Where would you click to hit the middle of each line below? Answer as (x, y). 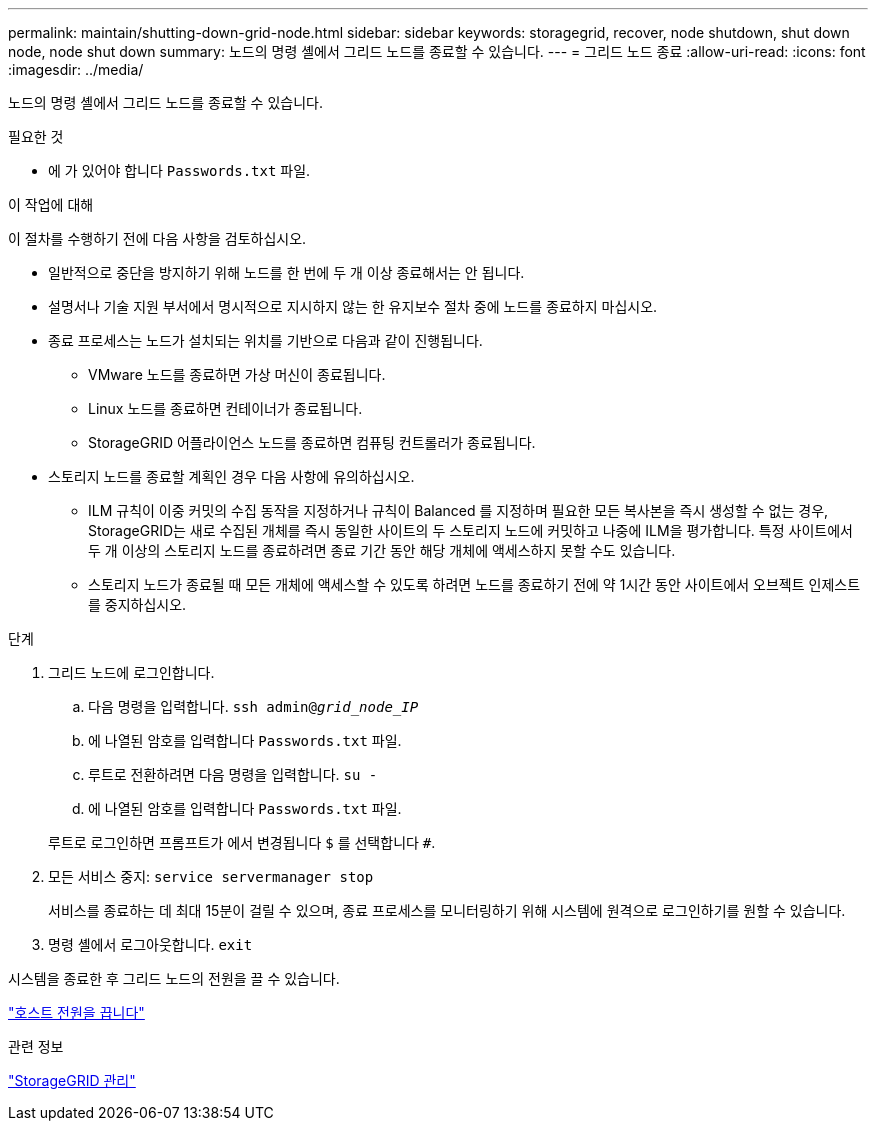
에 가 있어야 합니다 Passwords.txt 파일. (179, 170)
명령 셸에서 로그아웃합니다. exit (150, 944)
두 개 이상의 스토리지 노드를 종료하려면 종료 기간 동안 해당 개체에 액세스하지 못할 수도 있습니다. (382, 550)
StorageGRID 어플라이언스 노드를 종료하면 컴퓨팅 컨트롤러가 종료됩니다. (312, 442)
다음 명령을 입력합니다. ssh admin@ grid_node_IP (253, 706)
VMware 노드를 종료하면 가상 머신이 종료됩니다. (237, 374)
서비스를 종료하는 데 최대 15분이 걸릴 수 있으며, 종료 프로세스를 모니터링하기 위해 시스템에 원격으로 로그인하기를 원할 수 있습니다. (447, 910)
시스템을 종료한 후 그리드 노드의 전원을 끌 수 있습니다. (174, 978)
